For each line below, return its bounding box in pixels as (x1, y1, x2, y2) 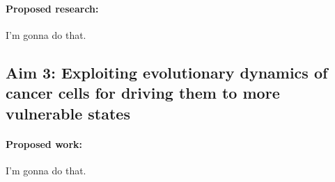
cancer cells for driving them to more (6, 82, 280, 104)
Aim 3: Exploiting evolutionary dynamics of (6, 61, 328, 83)
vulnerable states (6, 102, 130, 124)
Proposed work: (6, 136, 83, 151)
